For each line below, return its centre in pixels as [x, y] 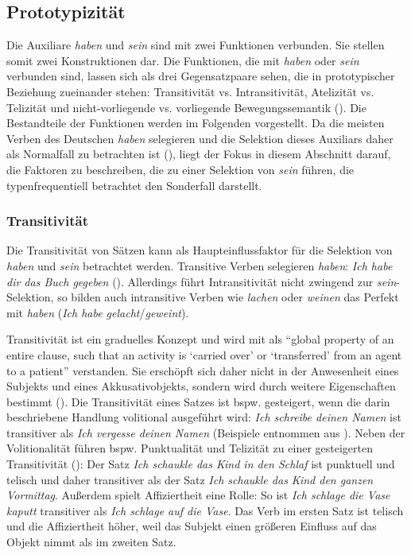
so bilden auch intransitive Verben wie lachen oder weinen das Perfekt [228, 297]
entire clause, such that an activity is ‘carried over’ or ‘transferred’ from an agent [204, 354]
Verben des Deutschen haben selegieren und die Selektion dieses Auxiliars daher [200, 138]
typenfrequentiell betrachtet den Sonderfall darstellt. [134, 185]
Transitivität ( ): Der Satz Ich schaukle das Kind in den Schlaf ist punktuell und [201, 464]
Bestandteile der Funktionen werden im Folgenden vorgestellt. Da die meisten [196, 123]
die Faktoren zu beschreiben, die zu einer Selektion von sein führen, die [180, 169]
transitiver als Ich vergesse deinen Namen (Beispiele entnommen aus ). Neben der [206, 432]
